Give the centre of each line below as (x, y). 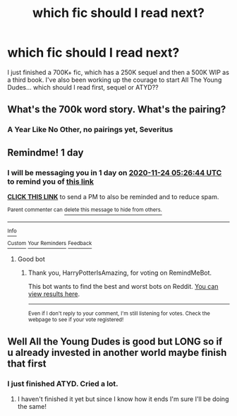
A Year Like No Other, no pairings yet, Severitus (90, 130)
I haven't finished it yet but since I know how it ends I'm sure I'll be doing (123, 399)
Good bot (31, 259)
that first (27, 363)
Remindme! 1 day (45, 152)
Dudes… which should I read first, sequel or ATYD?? (83, 87)
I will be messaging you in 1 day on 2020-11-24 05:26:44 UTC (115, 172)
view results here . (54, 294)
